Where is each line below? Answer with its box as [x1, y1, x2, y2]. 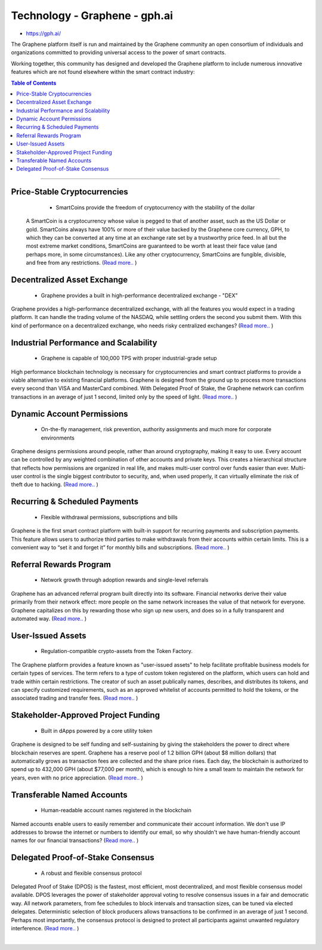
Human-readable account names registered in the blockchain [41, 807, 192, 814]
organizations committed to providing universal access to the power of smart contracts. [11, 49, 227, 56]
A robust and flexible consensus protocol [41, 869, 143, 877]
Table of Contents [11, 79, 57, 86]
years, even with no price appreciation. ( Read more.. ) [11, 774, 143, 781]
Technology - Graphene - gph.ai [11, 9, 173, 22]
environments [41, 434, 75, 441]
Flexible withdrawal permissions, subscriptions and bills [41, 513, 178, 521]
